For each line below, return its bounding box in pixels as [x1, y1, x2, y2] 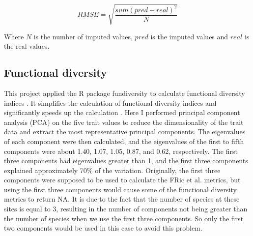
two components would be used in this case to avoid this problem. [4, 223, 202, 233]
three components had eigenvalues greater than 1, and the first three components [4, 155, 248, 166]
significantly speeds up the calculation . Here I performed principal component [4, 107, 240, 118]
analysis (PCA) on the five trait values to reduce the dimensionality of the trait [4, 117, 244, 127]
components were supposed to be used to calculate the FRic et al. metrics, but [4, 175, 241, 185]
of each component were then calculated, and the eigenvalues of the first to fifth [4, 136, 244, 146]
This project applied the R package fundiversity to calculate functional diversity [4, 88, 245, 98]
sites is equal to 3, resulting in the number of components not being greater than [4, 204, 248, 214]
